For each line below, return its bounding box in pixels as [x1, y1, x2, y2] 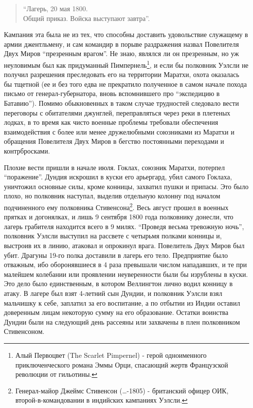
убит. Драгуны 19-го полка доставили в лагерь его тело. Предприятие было [4, 250, 228, 260]
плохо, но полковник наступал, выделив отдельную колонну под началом [4, 191, 220, 201]
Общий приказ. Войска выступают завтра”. [23, 13, 150, 23]
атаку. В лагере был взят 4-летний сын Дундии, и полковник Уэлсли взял [4, 288, 222, 298]
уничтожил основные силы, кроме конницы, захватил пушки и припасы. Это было [4, 181, 249, 191]
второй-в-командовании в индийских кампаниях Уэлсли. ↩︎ [15, 395, 188, 405]
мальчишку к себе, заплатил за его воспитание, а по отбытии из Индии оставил [4, 297, 240, 308]
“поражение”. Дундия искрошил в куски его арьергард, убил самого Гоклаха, [4, 172, 232, 182]
